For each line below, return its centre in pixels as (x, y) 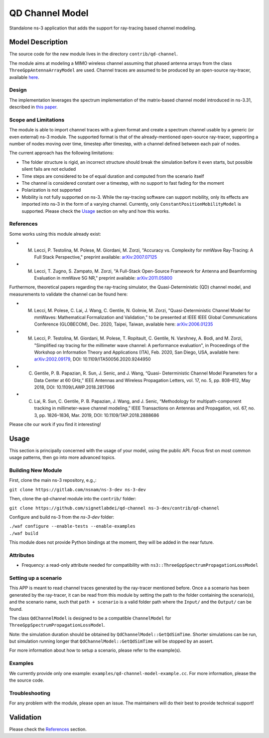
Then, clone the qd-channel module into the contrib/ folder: (73, 499)
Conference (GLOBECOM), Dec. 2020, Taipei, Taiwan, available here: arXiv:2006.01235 (124, 324)
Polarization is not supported (51, 190)
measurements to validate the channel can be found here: (68, 294)
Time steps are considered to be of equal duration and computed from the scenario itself (113, 176)
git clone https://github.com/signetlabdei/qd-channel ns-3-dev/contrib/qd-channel (114, 508)
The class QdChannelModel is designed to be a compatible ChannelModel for (90, 618)
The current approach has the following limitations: (62, 153)
